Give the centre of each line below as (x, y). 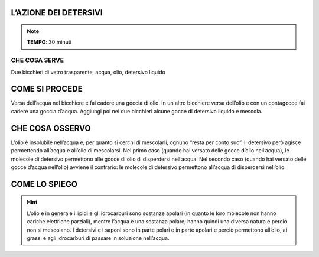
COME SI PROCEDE (47, 89)
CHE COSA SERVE (38, 60)
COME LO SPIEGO (44, 184)
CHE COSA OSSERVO (51, 128)
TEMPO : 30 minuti (49, 42)
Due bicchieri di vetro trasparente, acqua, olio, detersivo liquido (88, 72)
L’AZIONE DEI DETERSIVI (57, 13)
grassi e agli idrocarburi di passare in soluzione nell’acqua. (98, 238)
